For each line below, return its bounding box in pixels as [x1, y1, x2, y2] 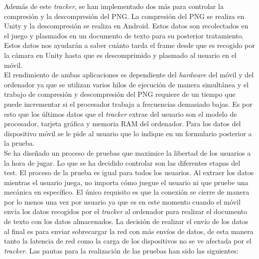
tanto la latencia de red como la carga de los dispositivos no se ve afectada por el [4, 236, 252, 246]
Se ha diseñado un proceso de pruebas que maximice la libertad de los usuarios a [4, 147, 251, 158]
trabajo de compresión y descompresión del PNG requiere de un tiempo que [4, 89, 236, 99]
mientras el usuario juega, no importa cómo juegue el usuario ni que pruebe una [4, 177, 249, 187]
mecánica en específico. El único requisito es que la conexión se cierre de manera [4, 187, 250, 197]
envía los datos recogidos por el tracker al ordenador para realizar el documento [4, 206, 248, 217]
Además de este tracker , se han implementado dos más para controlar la [4, 1, 224, 11]
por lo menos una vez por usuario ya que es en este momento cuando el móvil [4, 196, 241, 207]
